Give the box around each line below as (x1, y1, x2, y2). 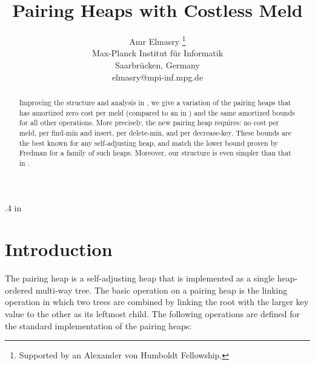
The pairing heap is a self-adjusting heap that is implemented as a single (5, 272, 274, 284)
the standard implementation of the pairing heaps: (5, 319, 192, 332)
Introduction (5, 237, 113, 261)
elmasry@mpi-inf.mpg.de (111, 70, 204, 83)
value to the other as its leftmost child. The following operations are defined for (5, 307, 300, 320)
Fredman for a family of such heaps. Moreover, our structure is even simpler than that (19, 148, 291, 158)
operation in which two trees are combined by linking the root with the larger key (5, 295, 309, 308)
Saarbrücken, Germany (115, 58, 200, 71)
